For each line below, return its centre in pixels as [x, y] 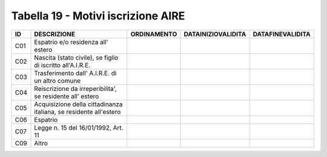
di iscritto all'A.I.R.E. [62, 65]
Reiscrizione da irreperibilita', [76, 89]
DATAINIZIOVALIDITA [215, 34]
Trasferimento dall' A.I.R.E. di [75, 73]
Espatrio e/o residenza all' [71, 42]
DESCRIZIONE [55, 34]
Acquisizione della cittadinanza [78, 104]
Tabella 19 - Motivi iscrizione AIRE [98, 16]
